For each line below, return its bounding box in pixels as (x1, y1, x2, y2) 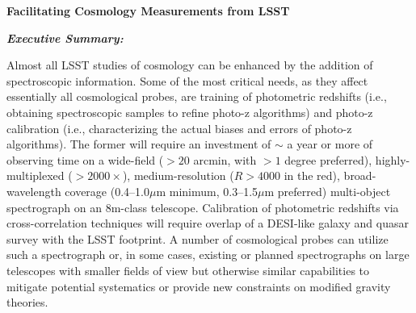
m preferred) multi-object (264, 182, 391, 199)
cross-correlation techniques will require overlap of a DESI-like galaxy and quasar (6, 215, 409, 232)
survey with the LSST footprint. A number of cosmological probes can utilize (6, 230, 389, 247)
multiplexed (6, 167, 65, 184)
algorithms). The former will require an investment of (6, 136, 271, 152)
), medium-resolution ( (122, 167, 234, 184)
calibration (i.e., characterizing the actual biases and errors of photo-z (6, 119, 352, 136)
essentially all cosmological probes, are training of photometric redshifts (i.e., (6, 88, 387, 105)
